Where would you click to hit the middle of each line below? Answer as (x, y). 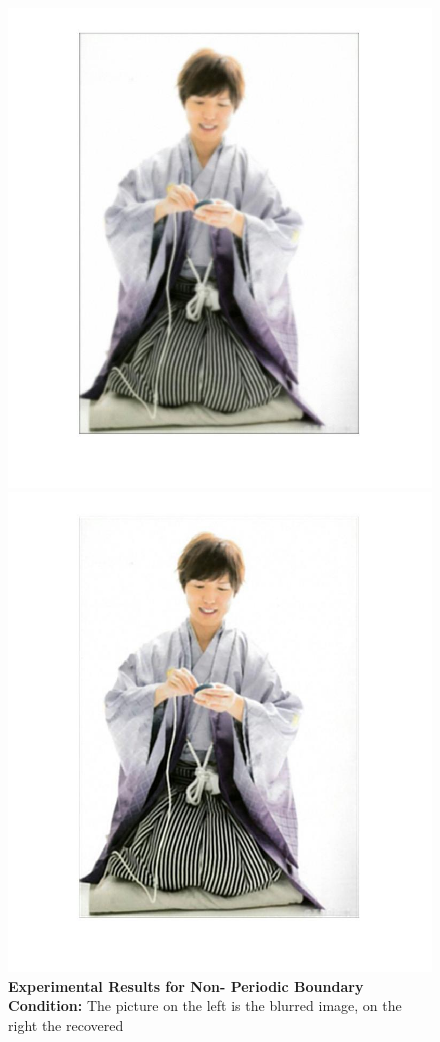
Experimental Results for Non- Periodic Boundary (186, 985)
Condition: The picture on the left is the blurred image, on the (205, 1005)
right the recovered (66, 1024)
